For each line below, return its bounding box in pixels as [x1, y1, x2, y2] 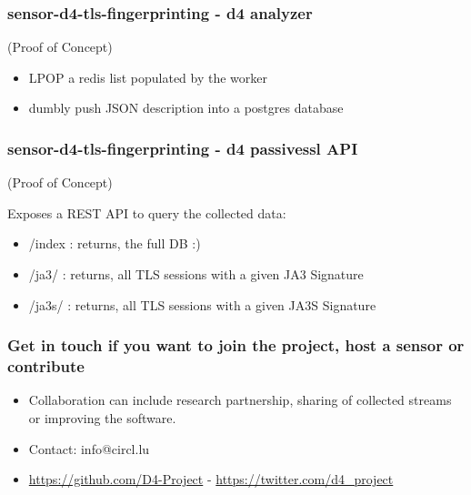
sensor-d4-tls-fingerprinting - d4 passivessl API [7, 136, 358, 159]
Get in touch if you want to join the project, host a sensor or [7, 334, 465, 357]
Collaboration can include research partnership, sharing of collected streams [28, 390, 452, 409]
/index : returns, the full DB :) [28, 234, 201, 253]
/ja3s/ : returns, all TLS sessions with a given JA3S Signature [28, 295, 376, 314]
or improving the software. [28, 408, 176, 427]
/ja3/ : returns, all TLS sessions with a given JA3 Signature [28, 265, 364, 283]
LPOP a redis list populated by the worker [28, 67, 268, 86]
